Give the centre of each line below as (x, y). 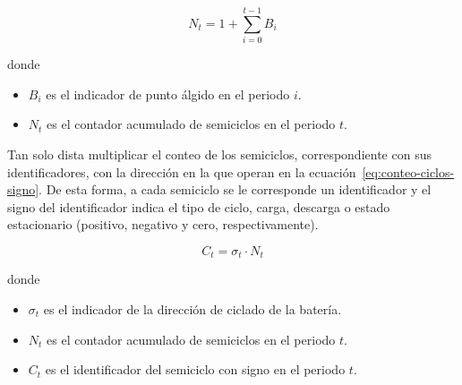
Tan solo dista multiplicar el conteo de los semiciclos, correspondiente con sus (219, 154)
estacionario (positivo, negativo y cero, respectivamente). (163, 224)
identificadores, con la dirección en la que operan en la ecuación (182, 171)
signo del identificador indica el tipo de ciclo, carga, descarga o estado (199, 206)
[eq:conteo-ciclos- (408, 171)
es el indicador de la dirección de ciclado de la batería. (192, 308)
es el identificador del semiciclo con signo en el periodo (195, 369)
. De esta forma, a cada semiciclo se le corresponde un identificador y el (235, 189)
